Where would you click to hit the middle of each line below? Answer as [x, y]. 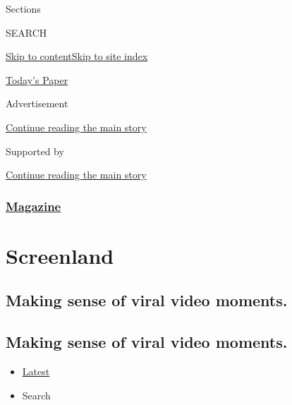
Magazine [34, 206]
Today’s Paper [37, 79]
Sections [23, 8]
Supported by [35, 151]
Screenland [60, 255]
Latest [36, 371]
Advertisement [37, 103]
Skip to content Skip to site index [77, 56]
